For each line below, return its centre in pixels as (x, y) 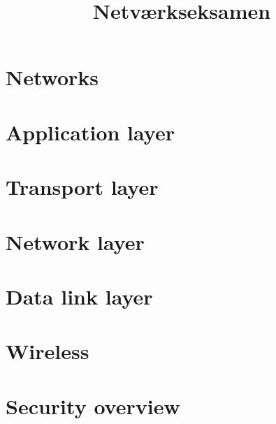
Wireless (48, 351)
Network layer (75, 241)
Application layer (90, 132)
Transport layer (82, 187)
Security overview (93, 405)
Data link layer (79, 296)
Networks (52, 77)
